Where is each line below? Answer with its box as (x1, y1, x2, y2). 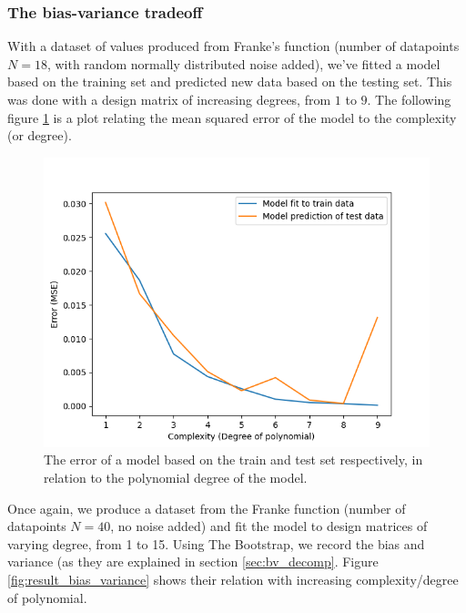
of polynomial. (7, 587, 87, 607)
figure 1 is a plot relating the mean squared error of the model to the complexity (7, 107, 457, 127)
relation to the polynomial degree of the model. (44, 467, 308, 486)
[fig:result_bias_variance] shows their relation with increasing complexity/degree (7, 569, 459, 588)
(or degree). (7, 126, 72, 145)
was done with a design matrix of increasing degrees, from (7, 90, 331, 108)
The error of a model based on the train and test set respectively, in (44, 450, 423, 469)
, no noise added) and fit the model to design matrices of (110, 516, 428, 536)
